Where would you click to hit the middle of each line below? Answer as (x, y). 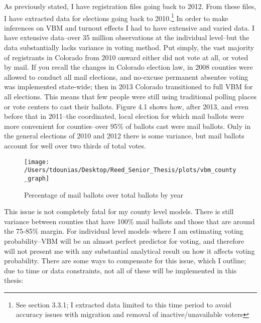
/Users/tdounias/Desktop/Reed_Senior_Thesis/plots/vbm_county (130, 170)
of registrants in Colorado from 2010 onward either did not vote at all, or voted (126, 57)
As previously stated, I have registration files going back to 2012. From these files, (130, 6)
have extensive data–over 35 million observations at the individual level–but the (127, 37)
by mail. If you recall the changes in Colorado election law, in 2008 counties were (128, 67)
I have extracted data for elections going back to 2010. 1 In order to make (116, 17)
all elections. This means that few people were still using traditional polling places (130, 96)
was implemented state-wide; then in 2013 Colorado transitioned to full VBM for (128, 87)
